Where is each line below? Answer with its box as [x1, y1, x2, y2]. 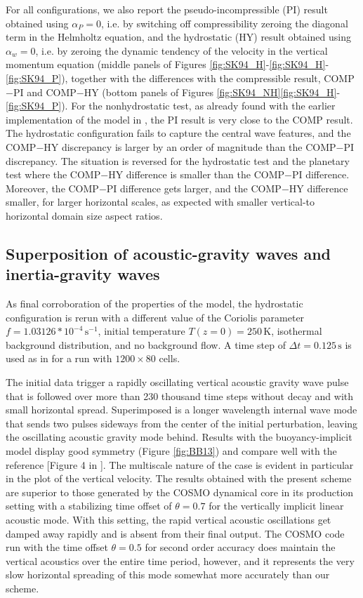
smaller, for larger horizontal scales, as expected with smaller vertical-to [6, 194, 315, 209]
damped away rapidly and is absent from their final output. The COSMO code [6, 526, 345, 540]
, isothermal [271, 324, 322, 338]
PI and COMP [13, 84, 77, 99]
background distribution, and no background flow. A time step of [6, 337, 286, 352]
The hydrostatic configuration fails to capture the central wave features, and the [6, 126, 351, 140]
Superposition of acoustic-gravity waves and [6, 242, 331, 264]
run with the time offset [6, 540, 108, 554]
